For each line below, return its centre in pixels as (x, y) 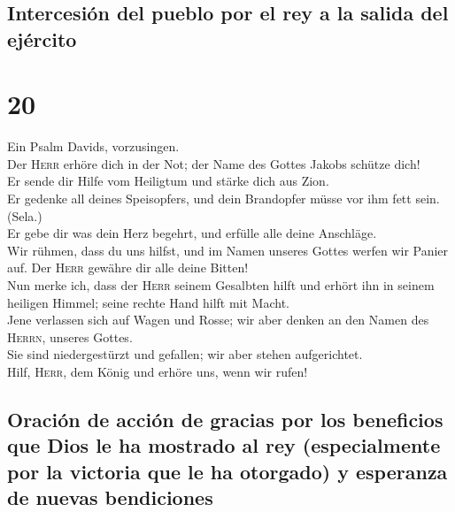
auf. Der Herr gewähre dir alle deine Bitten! (128, 267)
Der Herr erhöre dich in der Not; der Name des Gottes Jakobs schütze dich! (214, 163)
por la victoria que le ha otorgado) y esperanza (227, 471)
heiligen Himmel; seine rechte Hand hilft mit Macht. (148, 302)
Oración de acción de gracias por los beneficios (225, 419)
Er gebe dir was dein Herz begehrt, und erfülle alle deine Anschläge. (192, 233)
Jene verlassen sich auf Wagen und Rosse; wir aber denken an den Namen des (218, 320)
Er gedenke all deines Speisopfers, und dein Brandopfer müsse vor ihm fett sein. (224, 199)
